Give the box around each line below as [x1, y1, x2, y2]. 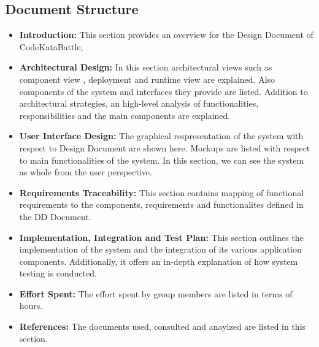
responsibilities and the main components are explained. [19, 109, 231, 121]
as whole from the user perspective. [19, 166, 152, 178]
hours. [19, 299, 43, 312]
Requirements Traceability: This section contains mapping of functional [19, 186, 304, 199]
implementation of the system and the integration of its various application [19, 243, 302, 256]
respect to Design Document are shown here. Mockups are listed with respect [19, 141, 310, 154]
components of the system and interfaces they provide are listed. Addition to [19, 85, 308, 97]
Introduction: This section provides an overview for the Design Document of [19, 28, 313, 41]
